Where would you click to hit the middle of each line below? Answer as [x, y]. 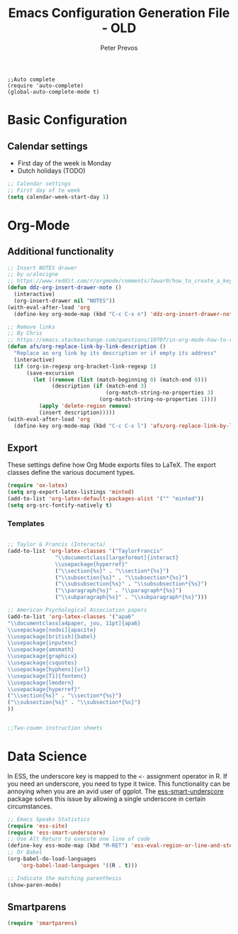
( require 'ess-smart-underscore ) [57, 833]
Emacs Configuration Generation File [119, 13]
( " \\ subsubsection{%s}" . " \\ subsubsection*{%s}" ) [131, 584]
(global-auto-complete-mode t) [53, 92]
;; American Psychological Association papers [77, 610]
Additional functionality [61, 252]
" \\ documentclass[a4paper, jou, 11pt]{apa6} [74, 623]
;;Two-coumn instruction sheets [55, 728]
